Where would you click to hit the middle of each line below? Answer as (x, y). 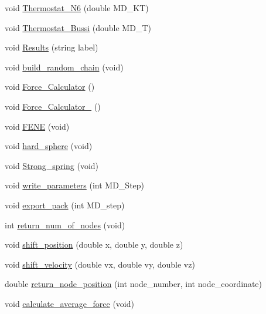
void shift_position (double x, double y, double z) (94, 244)
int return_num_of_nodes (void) (65, 224)
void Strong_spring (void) (52, 165)
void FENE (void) (37, 126)
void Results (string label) (52, 47)
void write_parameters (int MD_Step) (75, 185)
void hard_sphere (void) (49, 146)
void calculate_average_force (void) (69, 303)
